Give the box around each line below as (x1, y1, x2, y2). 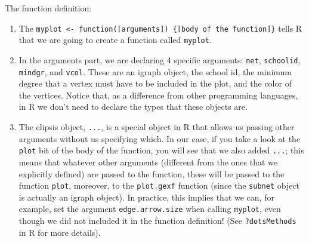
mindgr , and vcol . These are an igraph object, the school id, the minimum (18, 65, 292, 78)
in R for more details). (18, 226, 101, 238)
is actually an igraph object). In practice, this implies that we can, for (18, 190, 274, 203)
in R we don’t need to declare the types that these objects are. (18, 100, 248, 113)
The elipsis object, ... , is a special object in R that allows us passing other (18, 121, 295, 133)
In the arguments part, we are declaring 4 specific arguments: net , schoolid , (18, 53, 301, 66)
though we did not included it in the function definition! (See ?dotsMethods (18, 214, 296, 226)
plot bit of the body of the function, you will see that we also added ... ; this (18, 144, 304, 156)
